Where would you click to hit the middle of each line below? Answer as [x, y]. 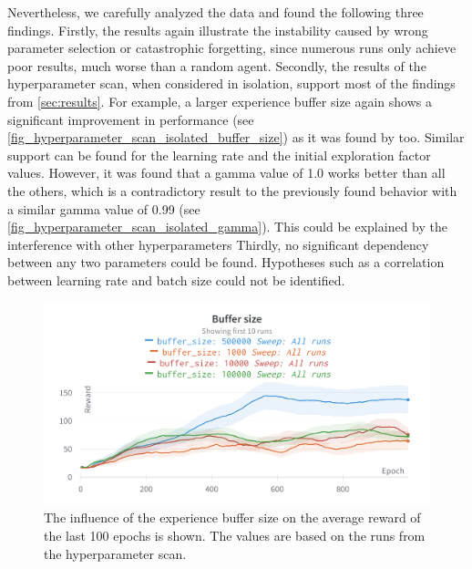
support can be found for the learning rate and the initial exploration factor [219, 155]
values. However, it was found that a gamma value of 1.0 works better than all [226, 173]
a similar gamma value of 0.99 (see [104, 208]
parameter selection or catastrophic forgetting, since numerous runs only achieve [232, 48]
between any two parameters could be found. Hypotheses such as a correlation [226, 262]
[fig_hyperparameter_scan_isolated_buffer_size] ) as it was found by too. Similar [236, 137]
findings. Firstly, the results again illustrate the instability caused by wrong [218, 30]
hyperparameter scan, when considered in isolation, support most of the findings [231, 83]
